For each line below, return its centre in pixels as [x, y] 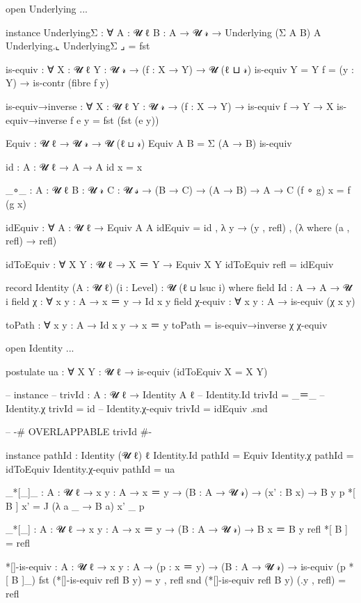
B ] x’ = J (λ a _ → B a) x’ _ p [75, 505]
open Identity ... [40, 348]
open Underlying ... [47, 8]
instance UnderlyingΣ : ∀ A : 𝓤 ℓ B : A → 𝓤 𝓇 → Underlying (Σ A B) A [163, 32]
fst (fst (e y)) [131, 119]
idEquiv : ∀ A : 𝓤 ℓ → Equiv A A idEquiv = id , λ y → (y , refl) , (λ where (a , [178, 227]
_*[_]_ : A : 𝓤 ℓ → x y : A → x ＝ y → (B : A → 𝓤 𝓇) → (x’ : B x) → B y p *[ [180, 492]
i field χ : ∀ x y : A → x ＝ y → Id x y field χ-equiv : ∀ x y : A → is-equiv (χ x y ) [180, 300]
